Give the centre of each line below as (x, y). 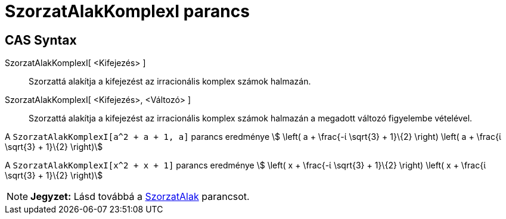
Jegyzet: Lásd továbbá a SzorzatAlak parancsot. (140, 197)
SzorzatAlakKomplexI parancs (127, 11)
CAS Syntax (41, 40)
